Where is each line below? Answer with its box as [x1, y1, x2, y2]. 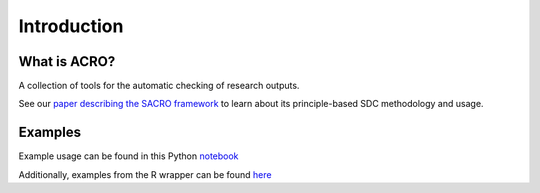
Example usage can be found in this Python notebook [18, 150, 239, 162]
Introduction [18, 15, 124, 37]
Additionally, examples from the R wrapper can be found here [18, 168, 272, 180]
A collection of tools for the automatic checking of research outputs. [18, 80, 300, 92]
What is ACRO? [18, 53, 116, 70]
